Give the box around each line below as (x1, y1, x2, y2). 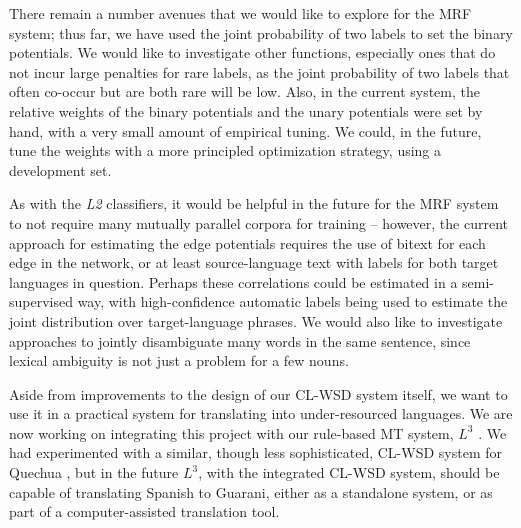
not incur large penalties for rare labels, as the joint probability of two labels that (9, 61, 510, 82)
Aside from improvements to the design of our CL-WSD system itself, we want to (9, 383, 508, 404)
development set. (9, 159, 112, 180)
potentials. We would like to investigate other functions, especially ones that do (9, 42, 496, 63)
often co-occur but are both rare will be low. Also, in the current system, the (9, 81, 481, 102)
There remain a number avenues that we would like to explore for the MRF (9, 3, 472, 23)
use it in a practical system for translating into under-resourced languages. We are (9, 403, 513, 424)
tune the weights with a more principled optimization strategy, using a (9, 140, 442, 161)
